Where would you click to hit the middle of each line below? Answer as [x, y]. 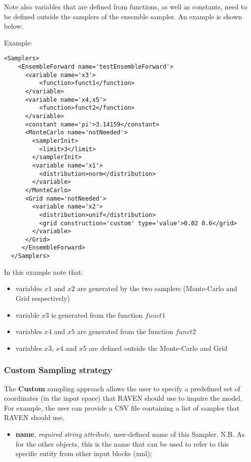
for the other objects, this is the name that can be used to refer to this [122, 443]
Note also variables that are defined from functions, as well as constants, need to [125, 6]
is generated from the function [97, 315]
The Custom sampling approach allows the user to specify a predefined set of [122, 388]
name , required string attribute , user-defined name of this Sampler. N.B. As [130, 434]
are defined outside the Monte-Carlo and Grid [158, 348]
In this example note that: [44, 272]
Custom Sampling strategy [58, 370]
